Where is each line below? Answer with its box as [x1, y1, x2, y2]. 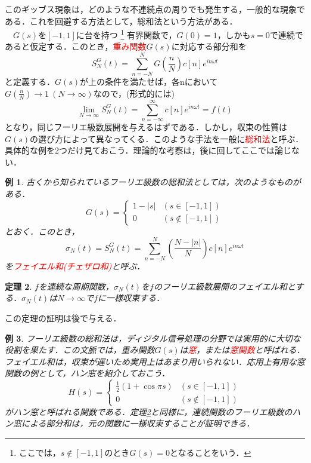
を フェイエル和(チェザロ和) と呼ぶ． [5, 260, 145, 272]
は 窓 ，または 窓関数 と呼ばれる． [179, 344, 305, 356]
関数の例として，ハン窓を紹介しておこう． [5, 367, 170, 379]
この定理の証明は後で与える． [5, 312, 122, 324]
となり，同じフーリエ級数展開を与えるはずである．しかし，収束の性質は [5, 120, 288, 133]
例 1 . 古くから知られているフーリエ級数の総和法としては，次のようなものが [5, 176, 301, 188]
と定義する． [5, 75, 55, 88]
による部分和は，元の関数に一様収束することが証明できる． [21, 417, 255, 430]
